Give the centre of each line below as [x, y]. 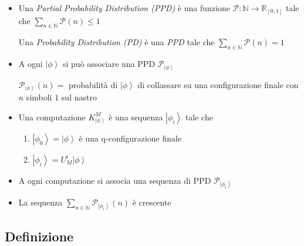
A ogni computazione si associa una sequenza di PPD [115, 180]
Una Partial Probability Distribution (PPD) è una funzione [124, 8]
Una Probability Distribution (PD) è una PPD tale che [116, 42]
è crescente [152, 202]
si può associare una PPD [109, 64]
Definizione [39, 236]
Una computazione [52, 117]
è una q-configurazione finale [130, 138]
